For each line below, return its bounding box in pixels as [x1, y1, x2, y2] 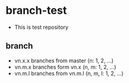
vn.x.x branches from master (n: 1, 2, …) [14, 57, 114, 64]
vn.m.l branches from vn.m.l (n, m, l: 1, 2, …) [14, 70, 124, 77]
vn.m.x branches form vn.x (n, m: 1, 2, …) [14, 63, 117, 70]
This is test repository [14, 23, 69, 31]
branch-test [5, 4, 67, 17]
